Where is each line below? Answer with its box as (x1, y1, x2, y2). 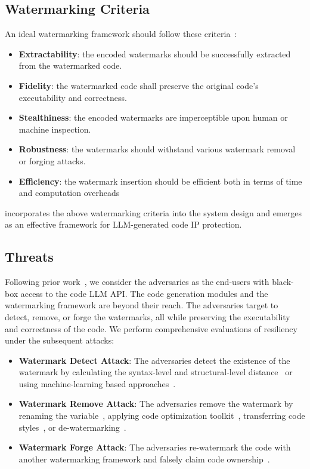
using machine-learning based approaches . (18, 377, 176, 390)
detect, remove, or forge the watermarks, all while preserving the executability (5, 310, 290, 323)
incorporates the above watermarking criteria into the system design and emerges (5, 206, 302, 219)
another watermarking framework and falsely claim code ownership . (18, 452, 270, 465)
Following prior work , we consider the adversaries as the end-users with (5, 275, 269, 288)
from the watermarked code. (18, 59, 122, 72)
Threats (5, 247, 54, 266)
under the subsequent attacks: (5, 334, 114, 347)
